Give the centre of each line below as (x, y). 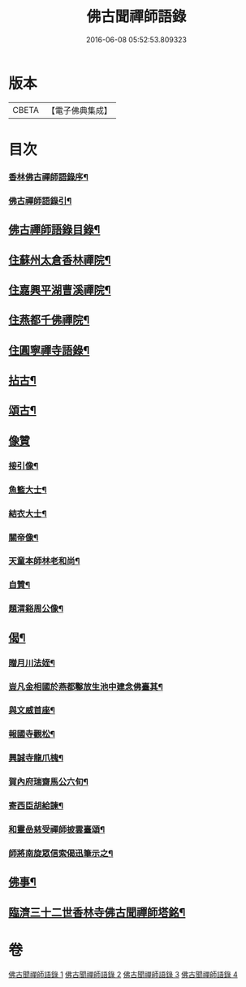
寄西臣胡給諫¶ (36, 806)
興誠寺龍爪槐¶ (36, 758)
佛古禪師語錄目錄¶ (54, 229)
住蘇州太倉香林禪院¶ (60, 260)
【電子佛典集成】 (79, 110)
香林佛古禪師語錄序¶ (49, 177)
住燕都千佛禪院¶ (49, 320)
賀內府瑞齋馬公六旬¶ (49, 782)
